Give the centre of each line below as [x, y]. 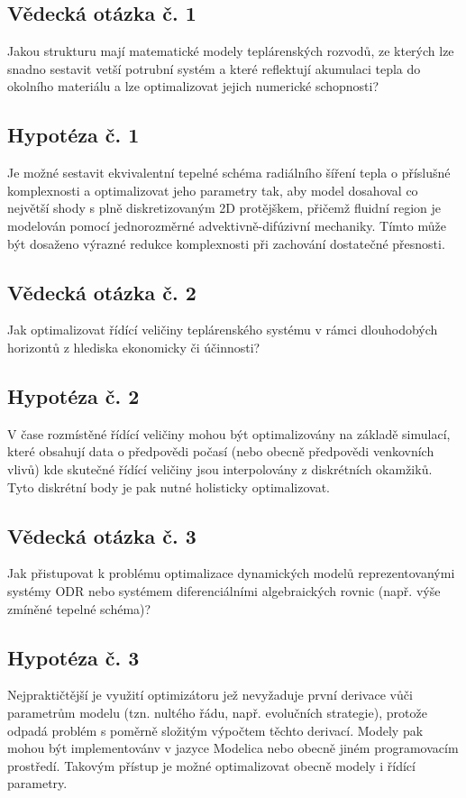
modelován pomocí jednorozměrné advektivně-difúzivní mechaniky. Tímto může [227, 225]
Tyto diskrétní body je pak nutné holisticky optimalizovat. [169, 486]
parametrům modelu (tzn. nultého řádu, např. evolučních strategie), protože [217, 712]
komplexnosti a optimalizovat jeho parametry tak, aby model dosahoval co [213, 190]
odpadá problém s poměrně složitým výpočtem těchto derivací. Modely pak [215, 730]
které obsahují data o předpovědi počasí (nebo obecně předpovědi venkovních [221, 451]
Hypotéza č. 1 [73, 135]
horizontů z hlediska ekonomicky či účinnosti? [134, 347]
